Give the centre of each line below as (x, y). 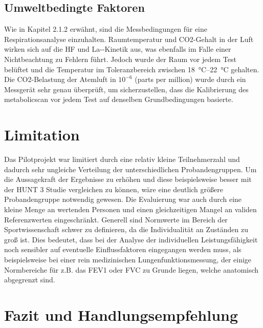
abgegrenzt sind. (30, 280)
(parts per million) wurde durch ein (190, 79)
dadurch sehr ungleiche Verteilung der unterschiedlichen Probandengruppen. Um (130, 169)
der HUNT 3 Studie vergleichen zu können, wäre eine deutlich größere (114, 189)
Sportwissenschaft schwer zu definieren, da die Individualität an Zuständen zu (126, 229)
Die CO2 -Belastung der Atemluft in (60, 79)
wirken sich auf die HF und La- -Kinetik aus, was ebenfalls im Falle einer (118, 49)
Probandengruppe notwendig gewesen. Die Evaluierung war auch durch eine (123, 199)
